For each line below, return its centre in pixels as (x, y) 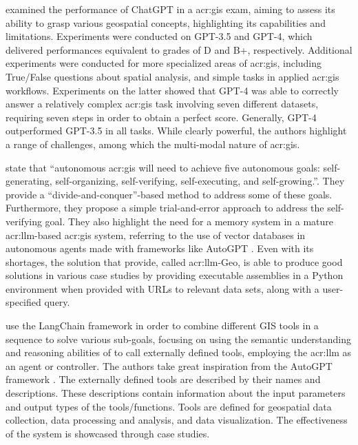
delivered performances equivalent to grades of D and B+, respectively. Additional (179, 49)
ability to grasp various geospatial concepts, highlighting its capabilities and (166, 22)
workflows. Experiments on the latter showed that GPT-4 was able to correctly (172, 90)
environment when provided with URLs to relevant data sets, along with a (162, 288)
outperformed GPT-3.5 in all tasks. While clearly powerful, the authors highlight (176, 131)
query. (57, 302)
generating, (29, 181)
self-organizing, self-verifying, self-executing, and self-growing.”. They (200, 181)
